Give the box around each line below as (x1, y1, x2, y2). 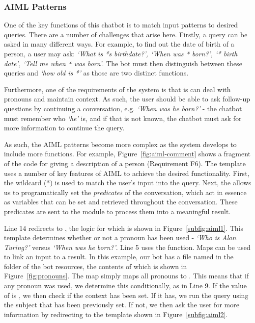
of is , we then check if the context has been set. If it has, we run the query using (4, 290, 249, 300)
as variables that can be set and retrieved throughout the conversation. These (4, 197, 238, 207)
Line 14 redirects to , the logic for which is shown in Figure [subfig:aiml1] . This (4, 223, 244, 233)
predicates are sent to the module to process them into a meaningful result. (4, 206, 231, 216)
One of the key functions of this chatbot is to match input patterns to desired (4, 20, 238, 30)
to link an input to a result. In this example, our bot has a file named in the (4, 251, 233, 262)
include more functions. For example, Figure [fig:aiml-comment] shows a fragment (4, 149, 251, 159)
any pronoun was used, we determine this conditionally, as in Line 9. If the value (4, 280, 247, 291)
